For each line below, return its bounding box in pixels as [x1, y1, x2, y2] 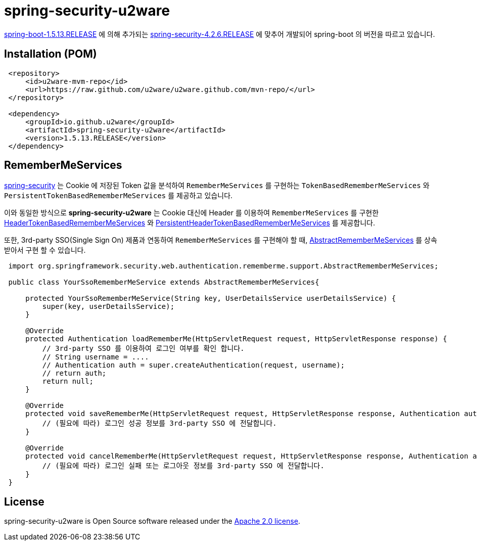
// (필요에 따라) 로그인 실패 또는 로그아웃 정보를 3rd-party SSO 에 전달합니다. [42, 462, 324, 470]
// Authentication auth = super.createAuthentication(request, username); [42, 361, 345, 370]
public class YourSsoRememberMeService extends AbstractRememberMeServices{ [8, 278, 319, 287]
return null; [42, 377, 94, 386]
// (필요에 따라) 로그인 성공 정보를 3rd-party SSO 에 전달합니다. [42, 419, 277, 428]
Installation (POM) [4, 48, 97, 61]
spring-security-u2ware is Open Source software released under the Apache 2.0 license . [4, 517, 301, 526]
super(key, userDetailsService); [42, 302, 175, 311]
